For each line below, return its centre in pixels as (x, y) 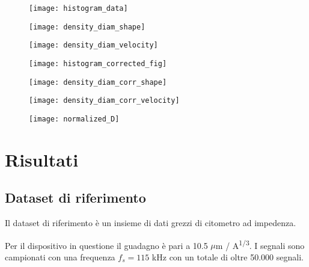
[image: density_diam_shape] (87, 27)
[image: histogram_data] (78, 8)
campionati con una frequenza (60, 257)
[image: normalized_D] (74, 119)
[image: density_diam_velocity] (93, 45)
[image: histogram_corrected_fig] (98, 63)
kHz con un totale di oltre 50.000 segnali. (228, 257)
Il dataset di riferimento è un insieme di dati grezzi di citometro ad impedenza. (151, 223)
